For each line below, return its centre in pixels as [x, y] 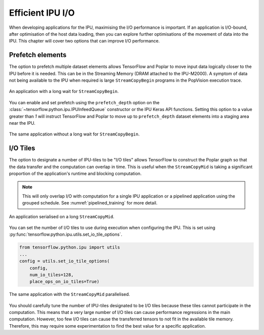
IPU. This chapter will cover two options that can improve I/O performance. [84, 41]
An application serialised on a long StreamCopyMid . [62, 216]
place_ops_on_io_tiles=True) [65, 282]
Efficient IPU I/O [42, 13]
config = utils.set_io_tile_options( [65, 261]
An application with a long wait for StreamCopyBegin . [64, 91]
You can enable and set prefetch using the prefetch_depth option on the [84, 102]
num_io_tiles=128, [52, 275]
